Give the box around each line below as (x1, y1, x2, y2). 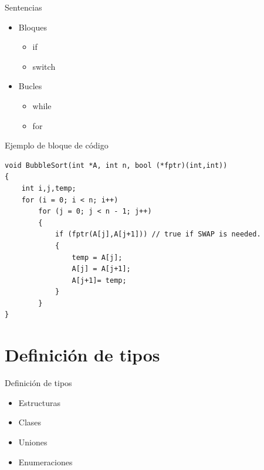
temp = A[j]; (72, 253, 123, 262)
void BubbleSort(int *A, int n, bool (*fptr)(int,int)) (5, 161, 228, 170)
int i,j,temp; (21, 184, 76, 192)
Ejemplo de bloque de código (5, 139, 109, 151)
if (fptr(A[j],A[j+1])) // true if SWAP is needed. (55, 230, 261, 239)
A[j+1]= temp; (72, 276, 127, 285)
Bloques (18, 21, 47, 33)
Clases (18, 416, 42, 428)
